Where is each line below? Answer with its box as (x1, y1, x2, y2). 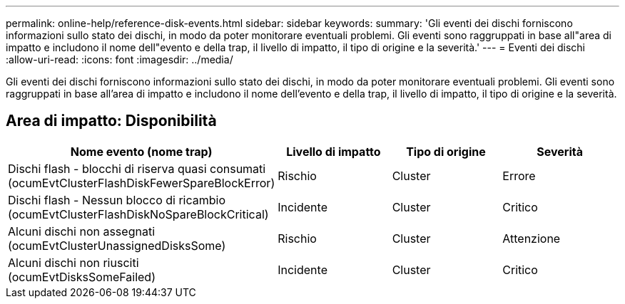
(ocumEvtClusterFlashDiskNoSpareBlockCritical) (8, 206, 269, 221)
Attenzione (502, 231, 561, 246)
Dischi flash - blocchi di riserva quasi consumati (8, 161, 266, 176)
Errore (502, 168, 536, 183)
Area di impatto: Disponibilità (6, 112, 217, 130)
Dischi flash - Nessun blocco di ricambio (8, 192, 226, 207)
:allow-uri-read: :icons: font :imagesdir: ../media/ (6, 53, 233, 65)
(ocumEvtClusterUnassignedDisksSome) (8, 238, 226, 253)
